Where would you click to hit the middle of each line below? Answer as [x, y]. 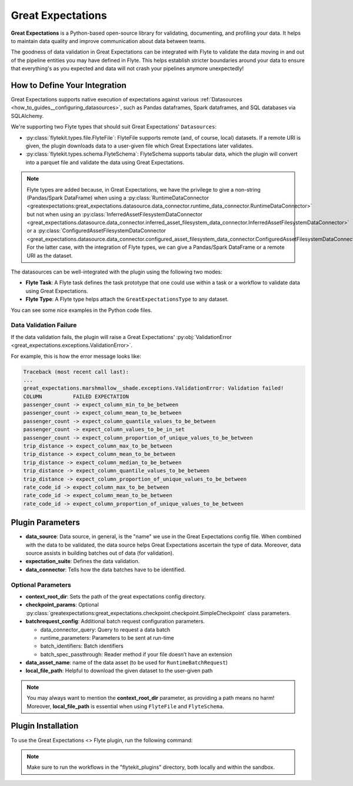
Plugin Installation [45, 726]
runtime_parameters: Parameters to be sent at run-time [107, 637]
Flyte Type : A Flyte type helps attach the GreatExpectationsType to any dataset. [127, 299]
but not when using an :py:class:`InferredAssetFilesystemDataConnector [115, 214]
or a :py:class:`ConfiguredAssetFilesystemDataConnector [96, 231]
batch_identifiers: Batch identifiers [82, 646]
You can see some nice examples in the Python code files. [81, 310]
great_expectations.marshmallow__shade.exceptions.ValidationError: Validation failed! [154, 388]
